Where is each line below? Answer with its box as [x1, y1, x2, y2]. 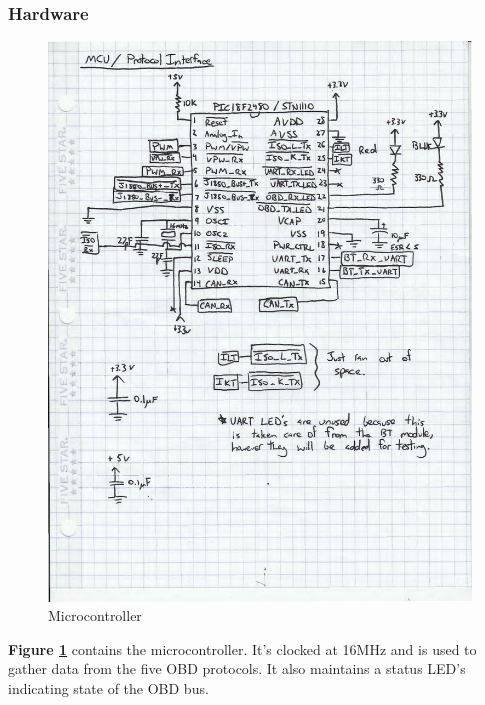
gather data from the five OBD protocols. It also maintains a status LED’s [8, 658, 466, 679]
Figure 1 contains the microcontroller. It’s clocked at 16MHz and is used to [8, 638, 477, 659]
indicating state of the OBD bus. [8, 677, 209, 698]
